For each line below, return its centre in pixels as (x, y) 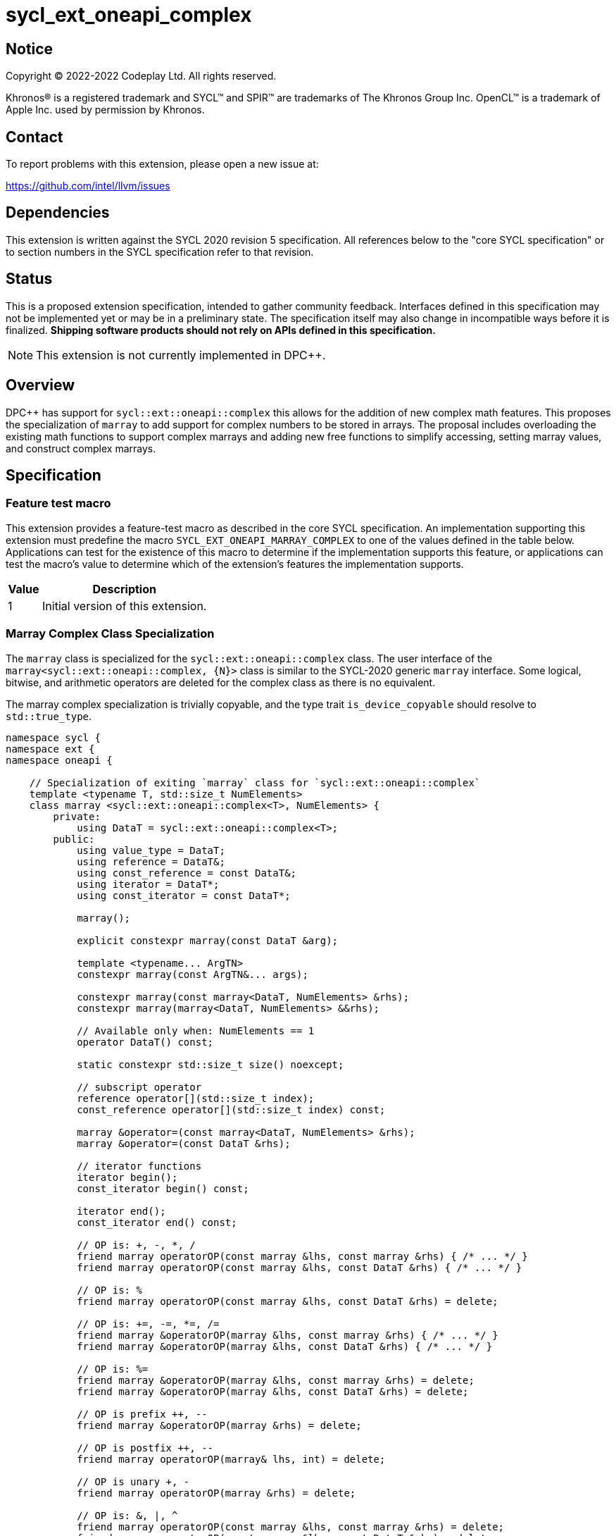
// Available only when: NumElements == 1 (196, 1030)
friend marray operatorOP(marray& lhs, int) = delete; (231, 1459)
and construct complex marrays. (81, 448)
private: (77, 816)
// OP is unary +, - (133, 1481)
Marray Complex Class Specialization (110, 634)
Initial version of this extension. (125, 606)
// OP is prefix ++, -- (142, 1414)
